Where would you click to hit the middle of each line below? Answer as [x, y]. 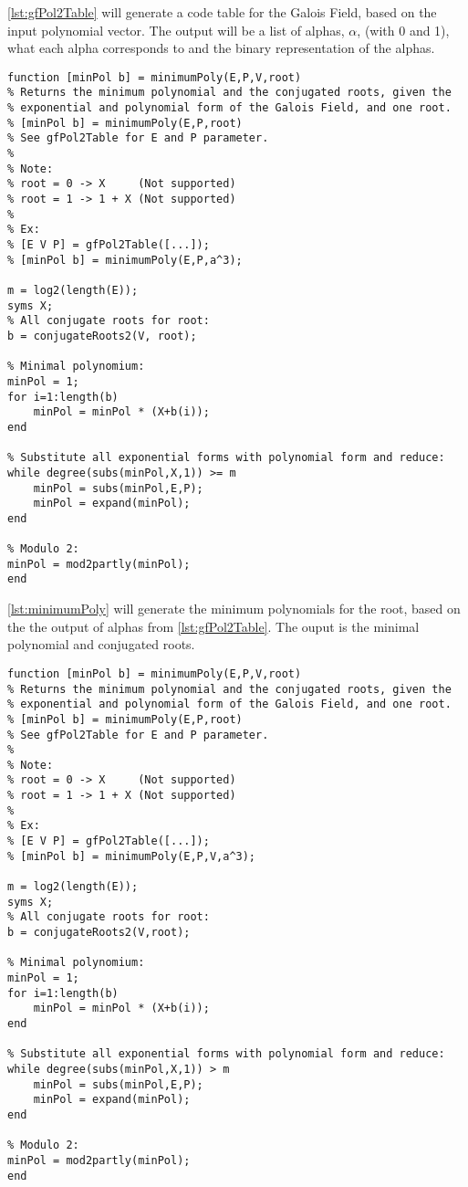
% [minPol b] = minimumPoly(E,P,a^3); [125, 260]
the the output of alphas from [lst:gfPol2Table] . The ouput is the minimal [213, 626]
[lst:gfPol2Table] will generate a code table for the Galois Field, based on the [222, 12]
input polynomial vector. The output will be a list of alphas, [176, 30]
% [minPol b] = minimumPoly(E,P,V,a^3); [132, 856]
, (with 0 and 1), [403, 30]
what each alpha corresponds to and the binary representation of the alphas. [221, 48]
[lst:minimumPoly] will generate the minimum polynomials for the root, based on [234, 609]
